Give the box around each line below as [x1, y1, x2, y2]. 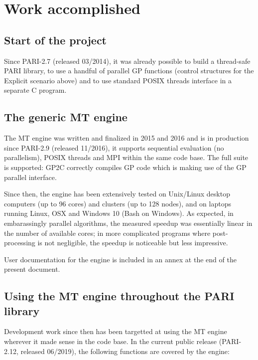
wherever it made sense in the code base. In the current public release [4, 336, 217, 347]
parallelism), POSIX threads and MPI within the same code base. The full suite [4, 152, 249, 163]
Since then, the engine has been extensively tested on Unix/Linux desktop [4, 188, 230, 199]
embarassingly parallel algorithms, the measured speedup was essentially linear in [4, 217, 253, 228]
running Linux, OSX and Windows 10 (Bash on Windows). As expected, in [4, 208, 234, 218]
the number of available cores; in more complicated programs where [4, 227, 211, 238]
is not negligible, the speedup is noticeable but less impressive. [37, 237, 228, 248]
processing [4, 237, 35, 248]
